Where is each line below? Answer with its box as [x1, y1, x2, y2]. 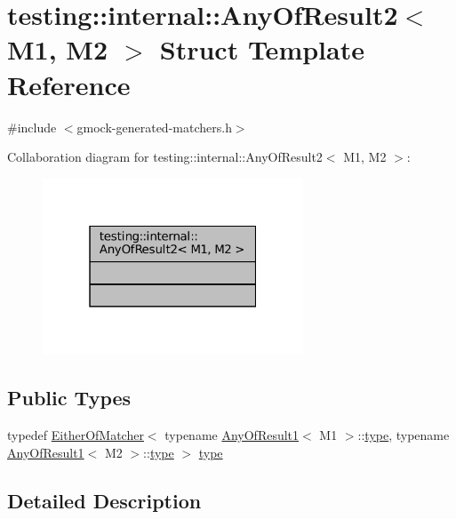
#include [7, 117, 57, 136]
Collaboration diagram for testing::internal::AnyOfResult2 [7, 148, 323, 166]
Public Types [7, 384, 132, 411]
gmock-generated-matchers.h [76, 117, 232, 136]
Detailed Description [7, 486, 202, 514]
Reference [7, 66, 131, 102]
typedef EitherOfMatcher [7, 426, 144, 444]
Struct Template [159, 31, 364, 68]
